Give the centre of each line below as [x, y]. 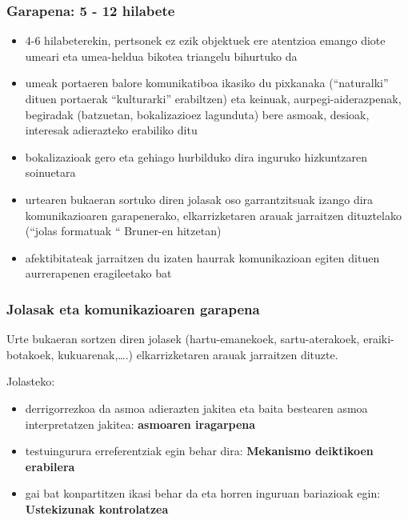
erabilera [50, 466]
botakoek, [30, 354]
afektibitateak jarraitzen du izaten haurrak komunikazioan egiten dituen [202, 257]
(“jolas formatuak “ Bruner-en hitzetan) [123, 231]
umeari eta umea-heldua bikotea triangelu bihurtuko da [161, 56]
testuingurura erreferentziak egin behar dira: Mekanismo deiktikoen [199, 451]
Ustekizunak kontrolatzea [97, 508]
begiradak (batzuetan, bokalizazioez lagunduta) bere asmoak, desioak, [197, 114]
